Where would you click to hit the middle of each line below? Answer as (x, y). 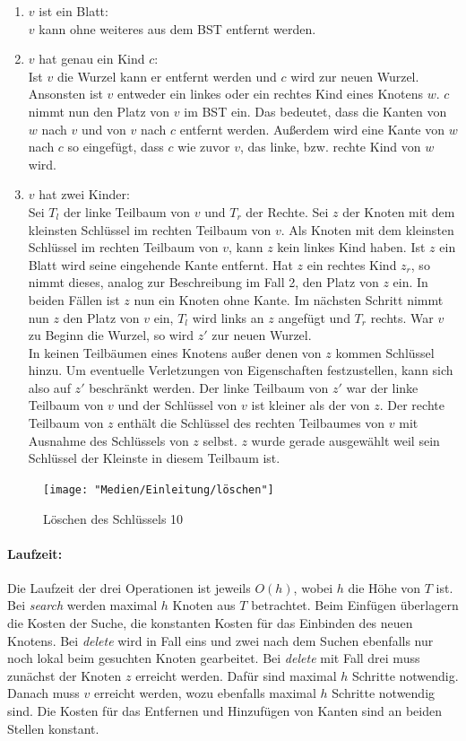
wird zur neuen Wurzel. (355, 76)
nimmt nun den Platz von (99, 111)
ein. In (410, 282)
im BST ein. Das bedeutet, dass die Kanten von (315, 111)
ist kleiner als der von (311, 405)
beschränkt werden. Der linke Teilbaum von (209, 387)
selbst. (220, 440)
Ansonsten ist (65, 94)
